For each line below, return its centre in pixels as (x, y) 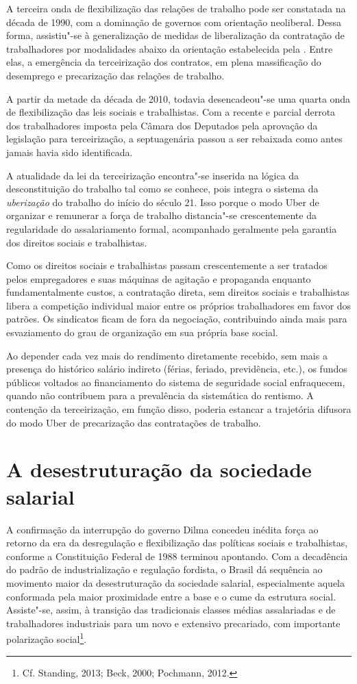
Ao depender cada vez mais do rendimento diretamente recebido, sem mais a (167, 355)
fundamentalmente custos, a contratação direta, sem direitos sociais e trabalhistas (178, 292)
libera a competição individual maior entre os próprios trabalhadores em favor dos (179, 305)
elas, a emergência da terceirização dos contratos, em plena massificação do (164, 62)
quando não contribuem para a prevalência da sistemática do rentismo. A (160, 395)
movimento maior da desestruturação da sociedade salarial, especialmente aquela (176, 582)
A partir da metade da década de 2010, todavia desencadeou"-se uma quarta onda (178, 98)
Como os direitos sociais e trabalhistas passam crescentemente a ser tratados (167, 265)
